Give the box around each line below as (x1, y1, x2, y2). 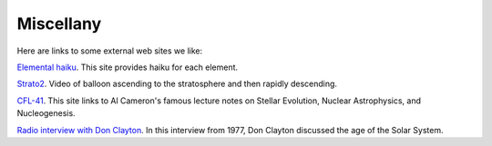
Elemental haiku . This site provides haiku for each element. (16, 62, 239, 73)
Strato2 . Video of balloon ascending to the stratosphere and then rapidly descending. (16, 78, 337, 90)
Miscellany (16, 14, 102, 34)
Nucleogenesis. (16, 108, 77, 119)
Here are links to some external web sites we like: (16, 45, 203, 56)
